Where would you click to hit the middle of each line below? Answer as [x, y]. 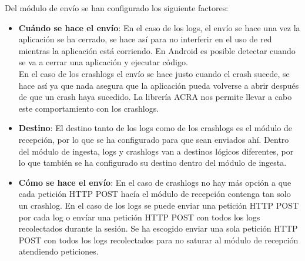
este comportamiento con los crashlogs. [89, 108]
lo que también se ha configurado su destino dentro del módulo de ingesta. [152, 163]
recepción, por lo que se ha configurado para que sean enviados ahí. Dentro [154, 139]
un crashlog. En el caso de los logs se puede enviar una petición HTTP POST [159, 205]
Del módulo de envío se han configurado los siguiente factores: [117, 8]
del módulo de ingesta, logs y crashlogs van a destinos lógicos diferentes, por [156, 151]
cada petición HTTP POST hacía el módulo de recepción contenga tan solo [155, 194]
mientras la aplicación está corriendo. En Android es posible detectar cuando [157, 50]
